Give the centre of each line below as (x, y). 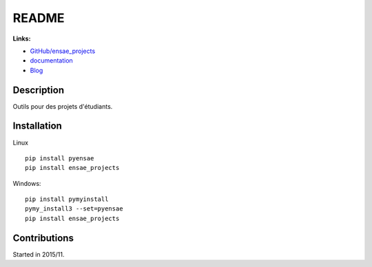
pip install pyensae (60, 158)
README (39, 18)
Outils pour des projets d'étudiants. (63, 106)
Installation (37, 126)
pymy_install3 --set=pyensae (74, 209)
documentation (52, 61)
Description (39, 90)
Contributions (43, 238)
